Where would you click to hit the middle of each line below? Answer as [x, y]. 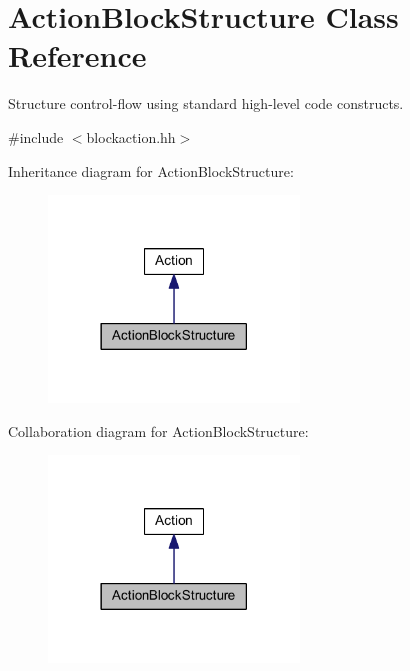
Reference [77, 55]
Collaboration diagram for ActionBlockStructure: [158, 430]
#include [36, 136]
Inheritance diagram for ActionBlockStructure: [151, 170]
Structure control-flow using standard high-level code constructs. [206, 103]
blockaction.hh [131, 136]
